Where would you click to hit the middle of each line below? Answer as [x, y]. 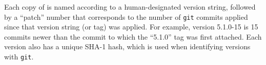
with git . [19, 57]
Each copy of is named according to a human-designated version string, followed [130, 7]
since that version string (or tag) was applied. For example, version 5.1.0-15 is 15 [131, 27]
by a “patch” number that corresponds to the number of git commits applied [126, 17]
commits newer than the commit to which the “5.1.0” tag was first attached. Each [133, 36]
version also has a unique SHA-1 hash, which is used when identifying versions [127, 46]
